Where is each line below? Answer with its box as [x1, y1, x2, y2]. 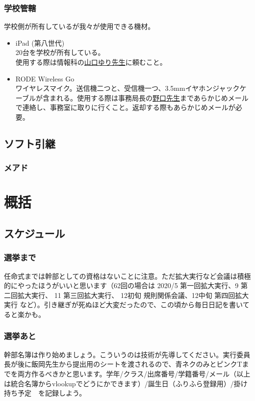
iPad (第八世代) [15, 37, 65, 48]
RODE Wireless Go [15, 73, 75, 83]
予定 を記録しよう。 [17, 388, 86, 398]
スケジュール [4, 225, 65, 241]
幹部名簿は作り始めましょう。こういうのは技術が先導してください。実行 [4, 349, 237, 359]
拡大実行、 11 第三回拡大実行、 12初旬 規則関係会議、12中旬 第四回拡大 [17, 290, 249, 300]
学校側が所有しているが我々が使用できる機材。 [4, 21, 155, 31]
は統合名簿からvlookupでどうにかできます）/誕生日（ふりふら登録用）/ [4, 378, 234, 388]
